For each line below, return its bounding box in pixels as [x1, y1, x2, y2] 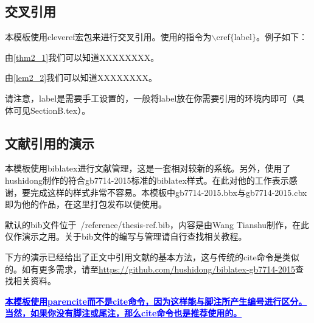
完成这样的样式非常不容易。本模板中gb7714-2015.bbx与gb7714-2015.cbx [30, 186, 307, 198]
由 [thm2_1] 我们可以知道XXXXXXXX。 [5, 50, 159, 63]
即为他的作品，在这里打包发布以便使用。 [5, 198, 167, 210]
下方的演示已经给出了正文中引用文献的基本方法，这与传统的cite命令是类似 [5, 250, 299, 263]
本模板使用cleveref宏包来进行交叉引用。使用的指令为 [5, 30, 212, 43]
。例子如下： [256, 30, 307, 43]
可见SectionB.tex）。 [13, 103, 91, 116]
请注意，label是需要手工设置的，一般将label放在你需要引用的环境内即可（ [5, 91, 296, 104]
